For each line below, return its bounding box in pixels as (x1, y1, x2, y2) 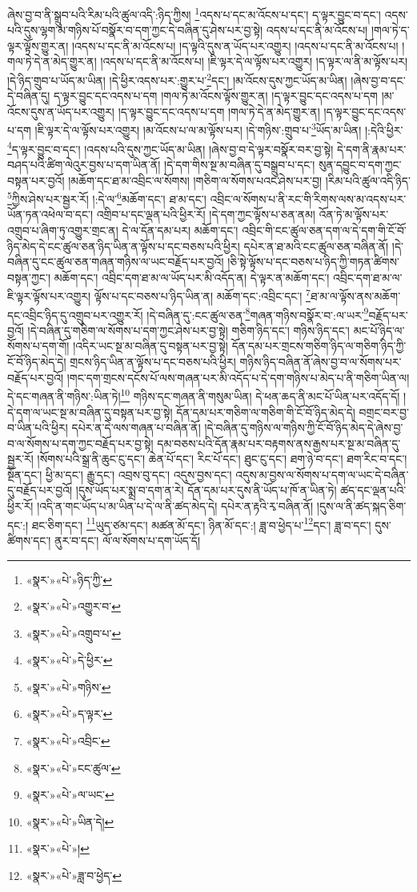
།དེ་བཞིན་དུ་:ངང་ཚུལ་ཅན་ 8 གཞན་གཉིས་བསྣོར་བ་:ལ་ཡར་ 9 (146, 304, 369, 323)
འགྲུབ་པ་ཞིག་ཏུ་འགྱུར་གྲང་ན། (7, 222, 118, 238)
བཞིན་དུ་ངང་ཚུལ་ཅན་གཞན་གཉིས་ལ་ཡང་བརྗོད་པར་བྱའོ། (7, 253, 224, 270)
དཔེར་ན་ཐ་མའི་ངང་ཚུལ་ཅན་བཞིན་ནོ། (243, 237, 389, 254)
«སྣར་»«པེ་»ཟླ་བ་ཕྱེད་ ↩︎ (26, 867, 122, 884)
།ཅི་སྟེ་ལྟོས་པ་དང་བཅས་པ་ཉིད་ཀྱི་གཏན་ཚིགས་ (227, 253, 399, 270)
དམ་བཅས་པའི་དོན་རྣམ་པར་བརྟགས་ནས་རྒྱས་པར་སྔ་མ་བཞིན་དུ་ (157, 434, 401, 451)
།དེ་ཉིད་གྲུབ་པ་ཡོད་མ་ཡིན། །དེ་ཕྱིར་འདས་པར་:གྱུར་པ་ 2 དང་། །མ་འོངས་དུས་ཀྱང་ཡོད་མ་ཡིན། (7, 70, 347, 88)
